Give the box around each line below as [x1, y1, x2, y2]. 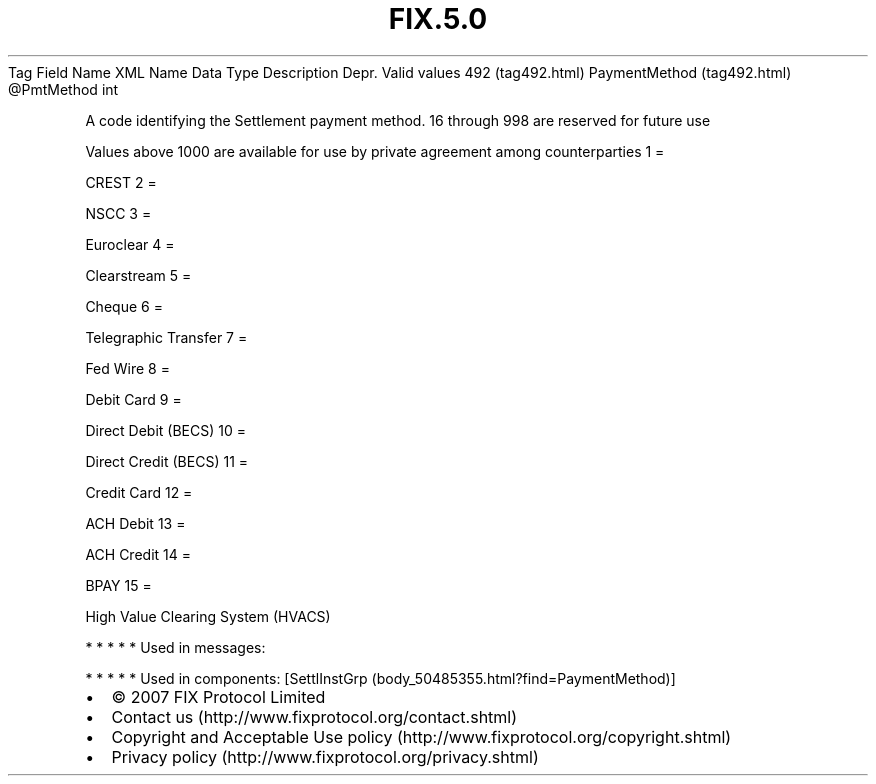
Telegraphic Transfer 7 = [85, 328, 248, 346]
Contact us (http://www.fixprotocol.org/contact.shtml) [111, 706, 518, 727]
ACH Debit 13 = [85, 514, 186, 532]
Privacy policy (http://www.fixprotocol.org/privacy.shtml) [111, 746, 539, 767]
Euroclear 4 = [85, 235, 175, 253]
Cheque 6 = [85, 297, 163, 315]
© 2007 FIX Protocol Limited [111, 686, 326, 707]
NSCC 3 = [85, 204, 152, 222]
